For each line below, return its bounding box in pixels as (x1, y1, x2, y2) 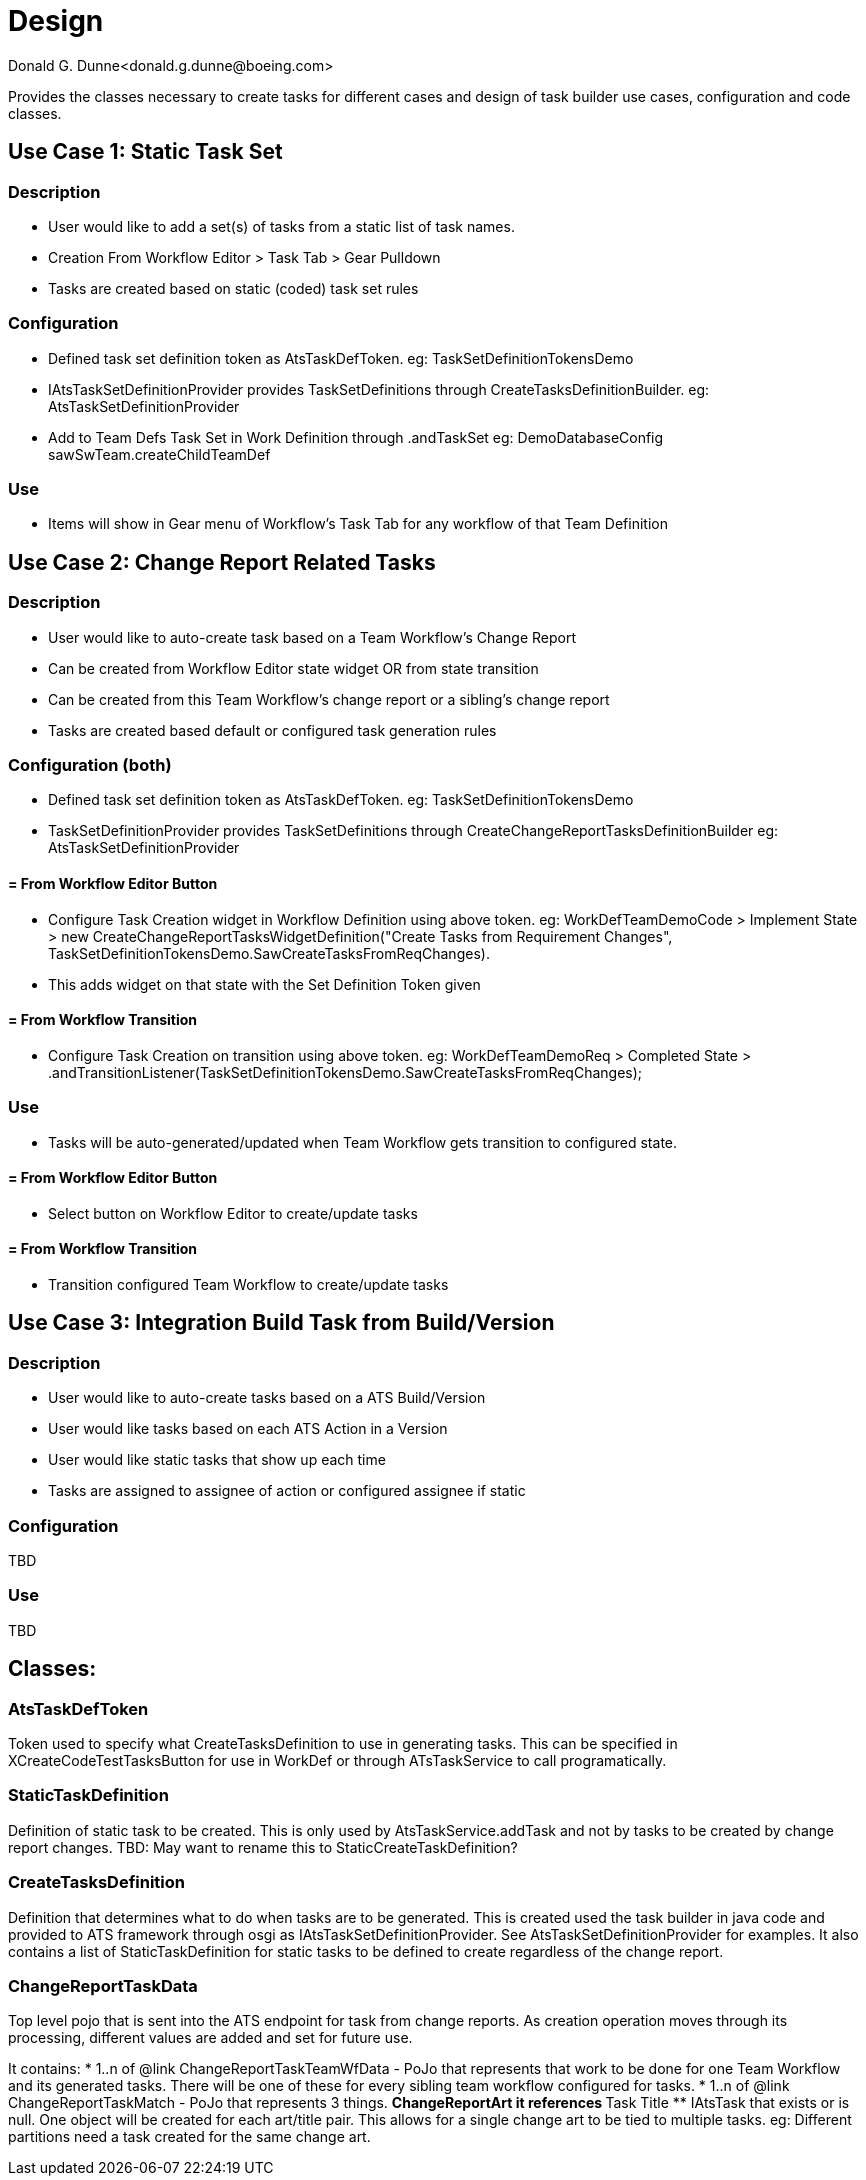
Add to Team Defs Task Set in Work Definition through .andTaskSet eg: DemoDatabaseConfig (48, 428, 664, 446)
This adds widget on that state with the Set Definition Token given (48, 975, 481, 993)
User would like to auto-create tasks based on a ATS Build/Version (48, 1389, 486, 1407)
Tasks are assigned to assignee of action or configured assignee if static (48, 1482, 526, 1500)
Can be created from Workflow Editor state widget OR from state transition (48, 659, 539, 677)
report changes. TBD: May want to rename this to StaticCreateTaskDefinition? (8, 1838, 518, 1856)
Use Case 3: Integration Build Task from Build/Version (8, 1310, 555, 1336)
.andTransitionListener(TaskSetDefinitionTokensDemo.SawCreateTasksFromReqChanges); (48, 1063, 643, 1081)
